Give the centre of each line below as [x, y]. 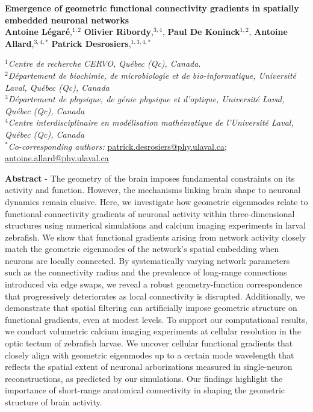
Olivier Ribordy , [119, 32]
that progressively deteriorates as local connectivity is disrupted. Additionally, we [155, 296]
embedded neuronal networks [67, 20]
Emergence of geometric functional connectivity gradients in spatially [152, 8]
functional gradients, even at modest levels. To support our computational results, [156, 319]
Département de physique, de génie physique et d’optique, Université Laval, [146, 99]
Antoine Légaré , [39, 32]
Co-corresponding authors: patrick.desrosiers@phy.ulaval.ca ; [117, 146]
